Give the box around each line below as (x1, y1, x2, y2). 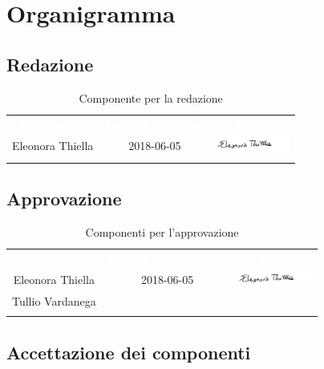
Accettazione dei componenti (6, 339, 251, 364)
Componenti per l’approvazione (85, 223, 239, 240)
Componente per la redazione (79, 89, 223, 106)
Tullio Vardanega (12, 293, 96, 310)
